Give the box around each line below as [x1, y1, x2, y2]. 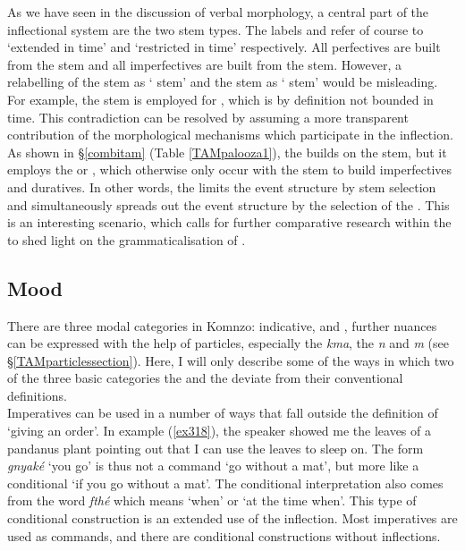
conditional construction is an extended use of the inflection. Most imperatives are [7, 509, 458, 528]
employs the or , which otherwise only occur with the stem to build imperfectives [7, 160, 452, 179]
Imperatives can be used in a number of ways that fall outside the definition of [7, 403, 438, 422]
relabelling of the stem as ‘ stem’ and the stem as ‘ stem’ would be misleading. [7, 72, 438, 91]
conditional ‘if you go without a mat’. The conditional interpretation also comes [7, 473, 444, 492]
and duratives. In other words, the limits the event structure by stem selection [7, 177, 436, 196]
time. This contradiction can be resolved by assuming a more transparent [7, 107, 409, 126]
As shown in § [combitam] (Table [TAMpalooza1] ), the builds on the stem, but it [7, 142, 447, 161]
